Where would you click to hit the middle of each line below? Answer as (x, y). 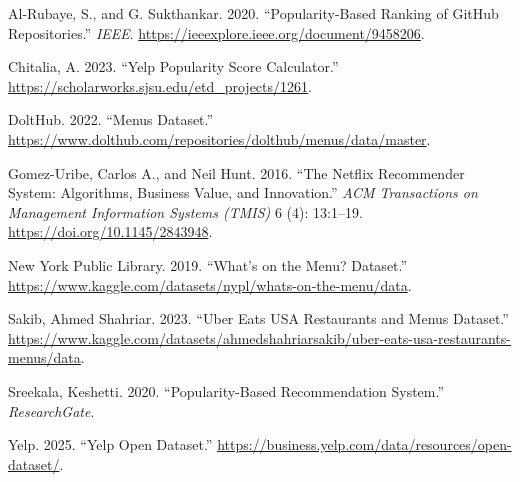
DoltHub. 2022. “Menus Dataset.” (111, 119)
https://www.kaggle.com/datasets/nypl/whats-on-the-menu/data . (210, 284)
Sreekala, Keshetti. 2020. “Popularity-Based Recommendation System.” (226, 390)
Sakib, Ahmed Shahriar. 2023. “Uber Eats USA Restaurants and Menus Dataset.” (258, 318)
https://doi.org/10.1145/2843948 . (110, 231)
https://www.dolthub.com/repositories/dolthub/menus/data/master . (219, 138)
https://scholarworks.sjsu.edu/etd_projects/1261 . (160, 85)
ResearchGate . (51, 410)
